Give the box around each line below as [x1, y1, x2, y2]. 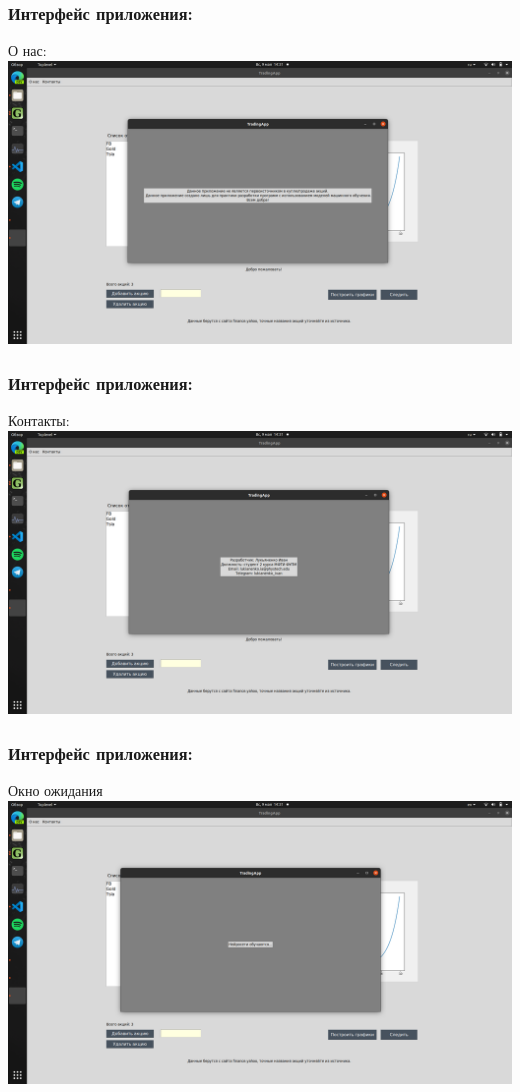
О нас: [8, 40, 47, 61]
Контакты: [8, 410, 70, 431]
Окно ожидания [8, 780, 103, 801]
